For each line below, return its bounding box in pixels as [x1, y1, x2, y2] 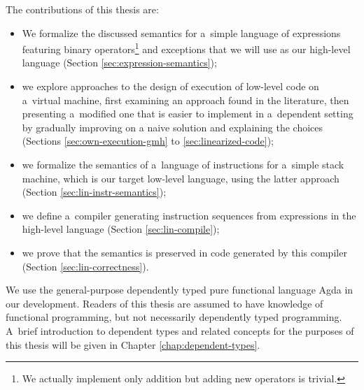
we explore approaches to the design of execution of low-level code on [22, 79, 319, 94]
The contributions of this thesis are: [6, 2, 159, 16]
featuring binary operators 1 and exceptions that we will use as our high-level [22, 40, 351, 56]
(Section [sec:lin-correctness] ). [22, 259, 149, 273]
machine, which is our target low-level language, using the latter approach [22, 171, 339, 185]
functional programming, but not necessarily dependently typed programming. [6, 310, 342, 324]
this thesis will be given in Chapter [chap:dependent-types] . [6, 337, 260, 352]
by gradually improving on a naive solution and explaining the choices [22, 120, 323, 134]
